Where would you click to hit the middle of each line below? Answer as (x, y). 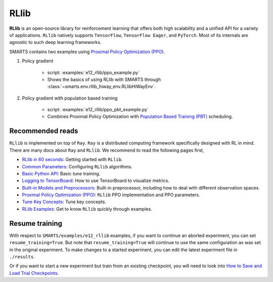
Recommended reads (44, 131)
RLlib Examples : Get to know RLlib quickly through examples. (87, 209)
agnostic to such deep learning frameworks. (55, 42)
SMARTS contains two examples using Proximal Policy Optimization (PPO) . (87, 52)
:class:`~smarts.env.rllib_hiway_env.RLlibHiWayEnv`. (102, 86)
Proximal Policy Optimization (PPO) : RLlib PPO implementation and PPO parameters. (111, 195)
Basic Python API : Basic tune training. (61, 173)
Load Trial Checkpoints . (34, 273)
